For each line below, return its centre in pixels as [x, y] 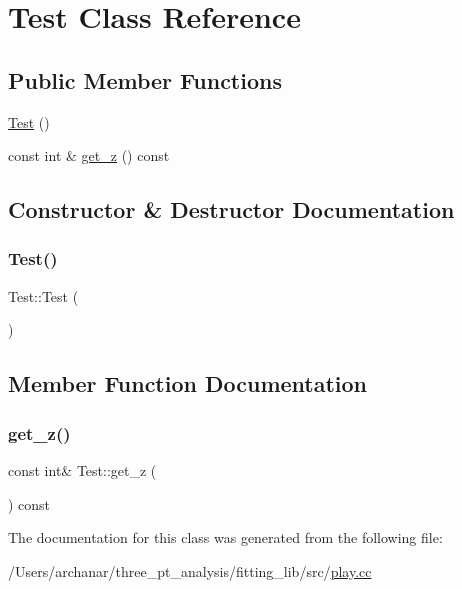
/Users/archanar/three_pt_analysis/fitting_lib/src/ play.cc [190, 570]
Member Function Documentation [188, 383]
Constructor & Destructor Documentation [231, 209]
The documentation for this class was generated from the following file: [225, 537]
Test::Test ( [43, 295]
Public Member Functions [145, 79]
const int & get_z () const [89, 155]
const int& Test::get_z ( [82, 469]
